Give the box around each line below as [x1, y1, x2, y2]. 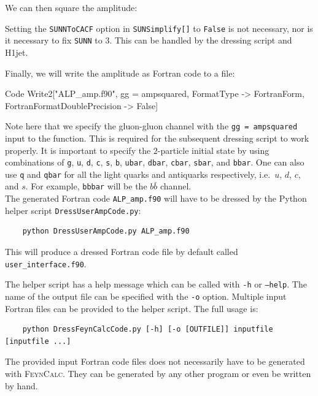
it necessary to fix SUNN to [5, 34, 103, 47]
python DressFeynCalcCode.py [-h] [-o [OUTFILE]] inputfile [22, 325, 273, 334]
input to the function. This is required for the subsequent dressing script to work [5, 131, 309, 144]
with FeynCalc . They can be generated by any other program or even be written [5, 367, 311, 379]
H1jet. [5, 45, 28, 58]
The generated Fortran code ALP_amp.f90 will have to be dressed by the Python [5, 192, 307, 205]
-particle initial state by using [157, 143, 270, 156]
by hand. [5, 379, 38, 392]
